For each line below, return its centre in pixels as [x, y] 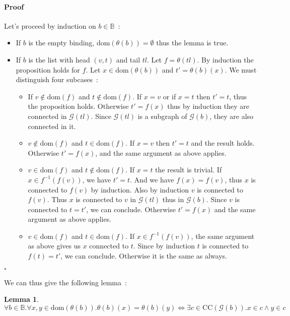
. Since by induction [164, 246]
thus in [173, 199]
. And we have [152, 179]
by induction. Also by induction [140, 189]
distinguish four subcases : [57, 79]
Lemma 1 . [22, 299]
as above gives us [54, 246]
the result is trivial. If [189, 170]
